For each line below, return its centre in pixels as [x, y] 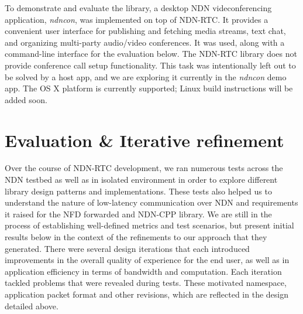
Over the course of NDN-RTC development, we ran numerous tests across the [144, 168]
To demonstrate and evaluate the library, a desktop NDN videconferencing [138, 8]
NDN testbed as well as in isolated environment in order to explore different [141, 180]
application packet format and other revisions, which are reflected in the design [147, 294]
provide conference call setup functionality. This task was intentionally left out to [150, 65]
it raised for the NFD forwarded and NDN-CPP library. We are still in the [138, 214]
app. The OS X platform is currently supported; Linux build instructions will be [149, 88]
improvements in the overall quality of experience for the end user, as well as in [147, 260]
